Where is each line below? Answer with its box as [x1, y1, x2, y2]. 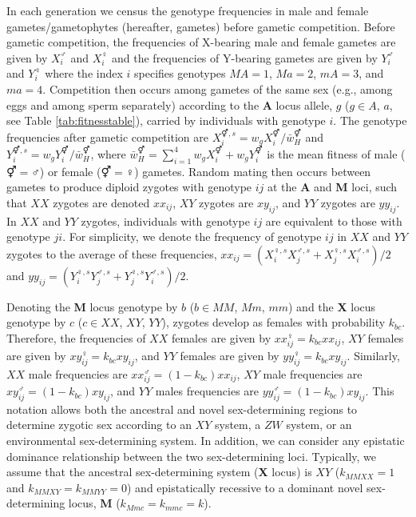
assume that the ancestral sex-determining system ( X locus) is [6, 463, 312, 480]
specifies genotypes [134, 65, 226, 82]
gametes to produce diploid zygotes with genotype [6, 178, 252, 195]
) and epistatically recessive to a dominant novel [127, 479, 363, 495]
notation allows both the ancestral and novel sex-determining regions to [6, 400, 358, 417]
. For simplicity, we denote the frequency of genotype [62, 228, 322, 245]
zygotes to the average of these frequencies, [6, 245, 217, 262]
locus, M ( [68, 495, 121, 511]
